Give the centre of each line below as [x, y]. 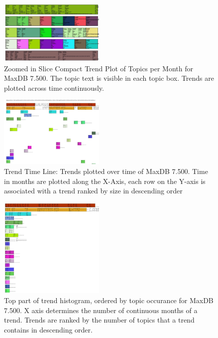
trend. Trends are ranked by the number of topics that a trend [99, 320]
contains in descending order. [48, 329]
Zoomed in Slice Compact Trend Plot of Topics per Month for [99, 68]
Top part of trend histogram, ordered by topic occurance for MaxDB [109, 300]
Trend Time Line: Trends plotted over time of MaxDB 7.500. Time [106, 171]
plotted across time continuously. [54, 87]
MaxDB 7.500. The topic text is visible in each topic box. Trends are [109, 78]
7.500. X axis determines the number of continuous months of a [101, 310]
